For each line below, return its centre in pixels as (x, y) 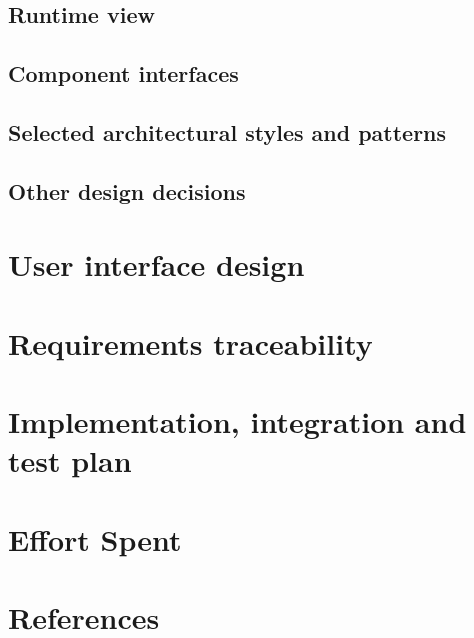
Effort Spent (95, 538)
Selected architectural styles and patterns (227, 131)
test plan (70, 460)
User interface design (156, 264)
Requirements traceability (190, 342)
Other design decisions (127, 190)
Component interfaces (123, 73)
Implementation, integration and (237, 421)
